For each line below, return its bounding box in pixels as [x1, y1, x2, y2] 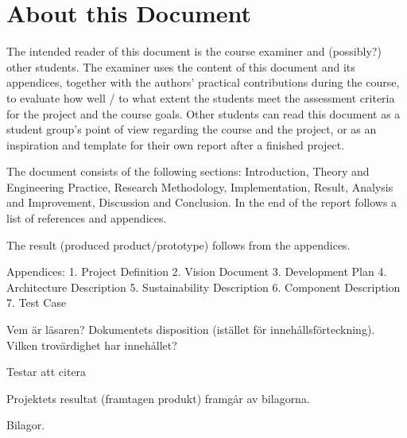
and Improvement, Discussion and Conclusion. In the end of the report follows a [6, 194, 397, 211]
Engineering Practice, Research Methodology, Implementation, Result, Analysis [6, 178, 393, 195]
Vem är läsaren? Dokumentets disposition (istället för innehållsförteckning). [6, 321, 375, 338]
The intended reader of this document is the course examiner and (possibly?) [6, 43, 382, 60]
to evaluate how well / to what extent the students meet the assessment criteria [6, 89, 395, 106]
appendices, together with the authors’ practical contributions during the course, [6, 74, 400, 91]
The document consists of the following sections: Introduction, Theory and [6, 163, 370, 180]
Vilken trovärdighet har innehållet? [6, 336, 177, 353]
